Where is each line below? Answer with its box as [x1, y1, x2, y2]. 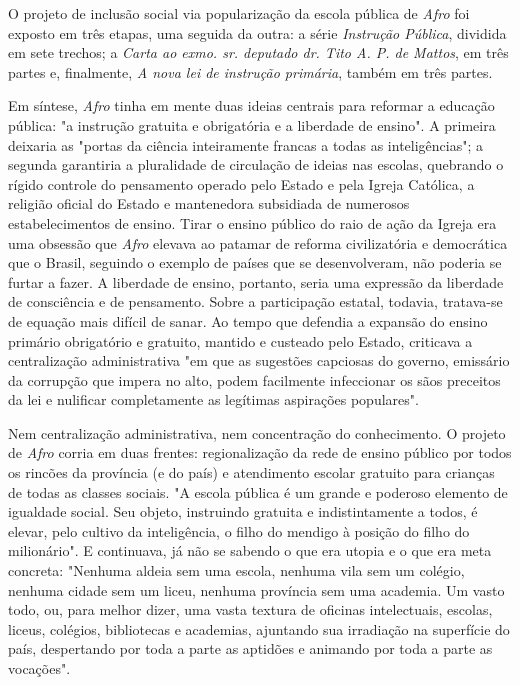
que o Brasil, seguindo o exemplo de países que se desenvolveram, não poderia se [8, 252, 502, 273]
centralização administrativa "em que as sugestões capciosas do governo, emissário [8, 350, 510, 371]
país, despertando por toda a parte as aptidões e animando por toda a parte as [8, 638, 493, 659]
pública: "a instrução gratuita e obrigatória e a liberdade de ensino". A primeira [8, 114, 496, 135]
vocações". [8, 658, 71, 678]
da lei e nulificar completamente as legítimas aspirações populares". [8, 389, 419, 410]
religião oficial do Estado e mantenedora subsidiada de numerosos [8, 193, 410, 214]
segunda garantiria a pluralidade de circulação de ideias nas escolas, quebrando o [8, 154, 504, 175]
